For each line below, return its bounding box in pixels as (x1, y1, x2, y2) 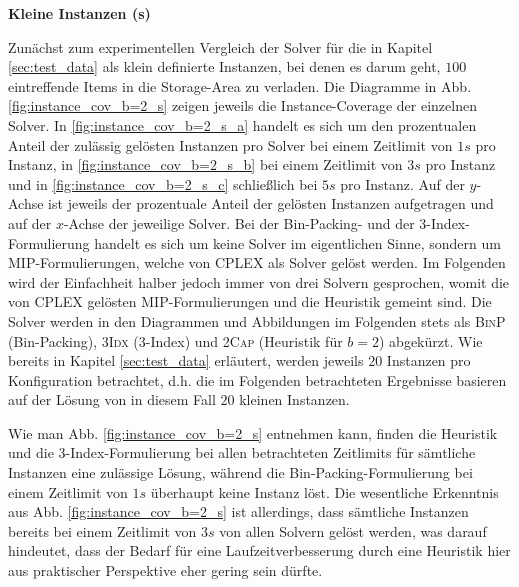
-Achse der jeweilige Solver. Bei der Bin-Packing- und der (63, 212, 415, 233)
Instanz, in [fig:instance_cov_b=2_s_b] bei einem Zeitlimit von (8, 154, 403, 175)
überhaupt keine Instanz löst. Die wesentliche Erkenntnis (150, 481, 499, 502)
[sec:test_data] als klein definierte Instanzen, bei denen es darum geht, (8, 56, 441, 77)
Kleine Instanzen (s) (8, 3, 151, 23)
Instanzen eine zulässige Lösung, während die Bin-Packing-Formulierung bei (8, 462, 473, 483)
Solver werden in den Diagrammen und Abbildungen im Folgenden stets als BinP (8, 310, 506, 331)
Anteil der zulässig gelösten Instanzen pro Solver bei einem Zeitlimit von (8, 134, 453, 155)
